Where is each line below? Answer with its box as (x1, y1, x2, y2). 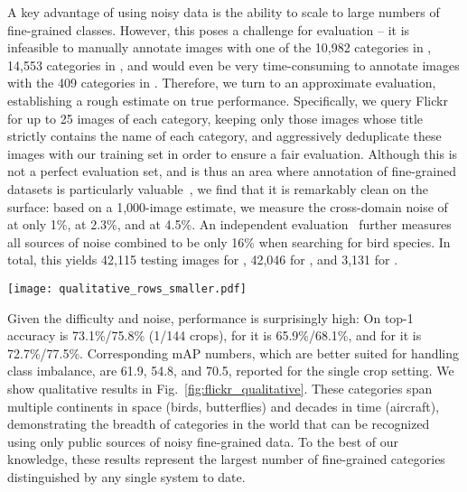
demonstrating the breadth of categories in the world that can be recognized (7, 414, 430, 433)
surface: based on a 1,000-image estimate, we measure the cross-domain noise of (7, 197, 448, 216)
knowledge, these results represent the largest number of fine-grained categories (7, 450, 445, 469)
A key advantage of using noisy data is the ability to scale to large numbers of (7, 3, 440, 21)
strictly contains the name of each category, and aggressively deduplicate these (7, 126, 442, 145)
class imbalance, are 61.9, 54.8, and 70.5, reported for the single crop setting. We (7, 361, 454, 380)
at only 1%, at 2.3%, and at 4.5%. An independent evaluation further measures (7, 215, 452, 234)
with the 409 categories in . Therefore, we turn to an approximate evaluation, (7, 73, 436, 92)
